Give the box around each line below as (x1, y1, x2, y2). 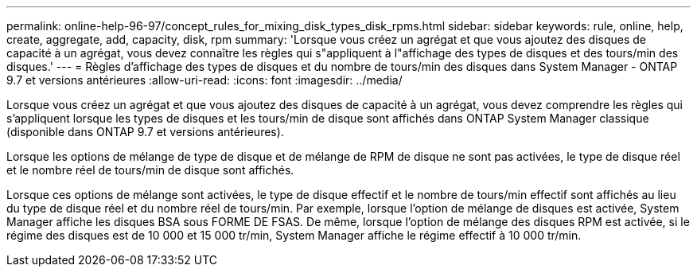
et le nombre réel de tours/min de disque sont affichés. (6, 163, 294, 177)
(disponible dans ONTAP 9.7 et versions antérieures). (6, 125, 284, 138)
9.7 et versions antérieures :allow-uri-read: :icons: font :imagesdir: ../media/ (6, 73, 403, 87)
